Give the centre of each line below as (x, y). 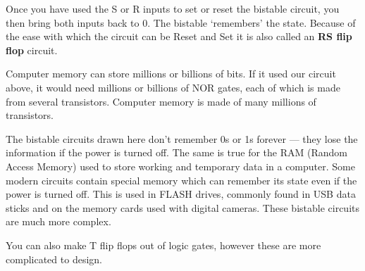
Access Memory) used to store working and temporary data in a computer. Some (180, 166)
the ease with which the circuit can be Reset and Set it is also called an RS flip (179, 36)
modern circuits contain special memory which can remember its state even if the (181, 180)
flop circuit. (32, 50)
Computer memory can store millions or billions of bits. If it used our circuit (171, 74)
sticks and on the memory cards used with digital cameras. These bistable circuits (182, 207)
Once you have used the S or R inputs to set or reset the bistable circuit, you (173, 8)
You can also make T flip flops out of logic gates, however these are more (163, 245)
